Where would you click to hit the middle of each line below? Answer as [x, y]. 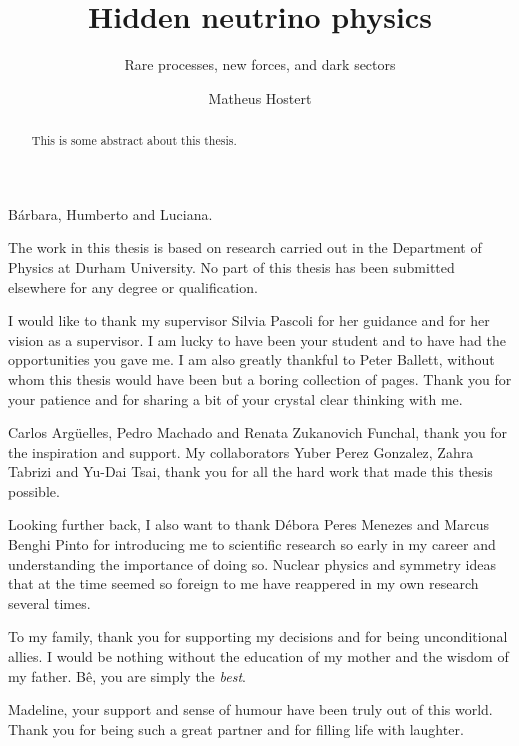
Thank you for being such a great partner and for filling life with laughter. [236, 728]
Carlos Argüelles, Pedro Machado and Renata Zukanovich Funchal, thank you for [258, 432]
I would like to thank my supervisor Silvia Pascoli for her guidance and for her [249, 320]
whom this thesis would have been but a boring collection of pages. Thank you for [260, 378]
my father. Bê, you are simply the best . [127, 675]
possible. [34, 490]
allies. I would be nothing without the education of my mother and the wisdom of [258, 656]
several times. [49, 602]
